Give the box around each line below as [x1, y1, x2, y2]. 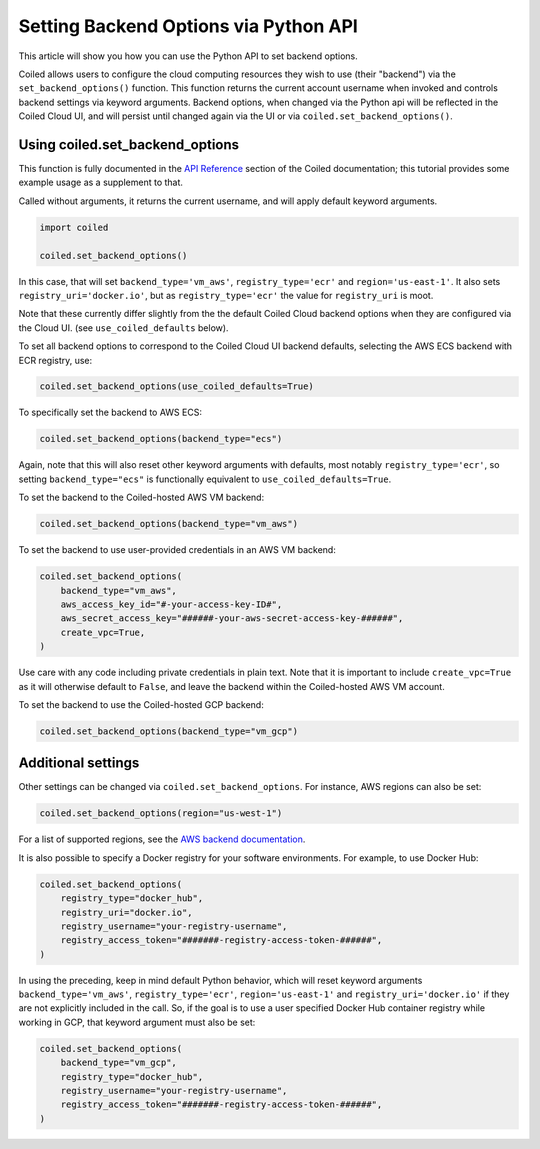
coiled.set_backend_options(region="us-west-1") [39, 808, 283, 819]
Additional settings [18, 755, 140, 772]
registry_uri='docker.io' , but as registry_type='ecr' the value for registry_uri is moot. [18, 289, 434, 301]
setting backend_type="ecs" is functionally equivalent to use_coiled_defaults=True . [18, 473, 392, 485]
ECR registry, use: [18, 354, 93, 366]
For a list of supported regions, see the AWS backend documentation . [18, 833, 306, 845]
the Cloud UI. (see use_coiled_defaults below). [18, 321, 229, 334]
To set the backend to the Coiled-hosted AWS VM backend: [18, 491, 265, 504]
